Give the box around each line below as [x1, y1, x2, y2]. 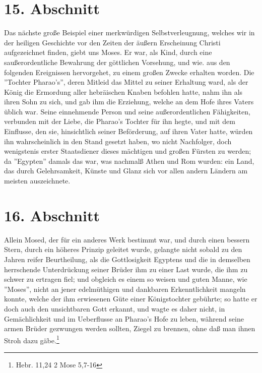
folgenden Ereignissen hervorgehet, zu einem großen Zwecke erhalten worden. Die [4, 67, 254, 77]
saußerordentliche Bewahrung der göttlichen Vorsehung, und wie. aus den [4, 56, 230, 67]
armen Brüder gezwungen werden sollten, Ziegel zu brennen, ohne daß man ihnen [4, 323, 255, 334]
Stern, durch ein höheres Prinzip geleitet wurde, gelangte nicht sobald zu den [4, 244, 242, 255]
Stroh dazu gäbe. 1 [4, 333, 59, 345]
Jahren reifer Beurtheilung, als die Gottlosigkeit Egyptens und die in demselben [4, 254, 250, 264]
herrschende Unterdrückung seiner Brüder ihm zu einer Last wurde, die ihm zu [4, 264, 248, 274]
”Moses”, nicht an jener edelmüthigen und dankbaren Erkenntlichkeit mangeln [4, 283, 246, 294]
